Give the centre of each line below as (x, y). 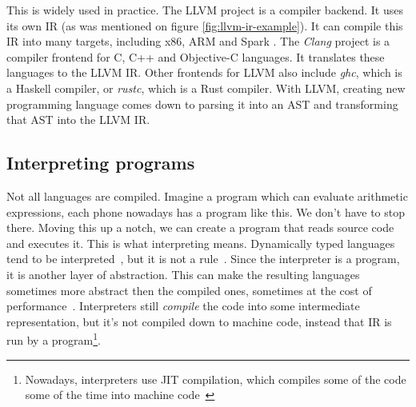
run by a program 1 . (54, 339)
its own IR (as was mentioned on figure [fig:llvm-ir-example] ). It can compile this (205, 25)
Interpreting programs (101, 163)
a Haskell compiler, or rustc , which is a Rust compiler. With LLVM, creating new (206, 88)
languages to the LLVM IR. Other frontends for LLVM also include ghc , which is (204, 72)
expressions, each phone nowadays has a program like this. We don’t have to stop (206, 211)
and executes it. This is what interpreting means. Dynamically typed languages (201, 243)
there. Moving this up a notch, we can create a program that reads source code (200, 227)
